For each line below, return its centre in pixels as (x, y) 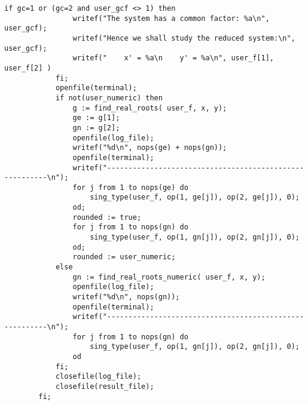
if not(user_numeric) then (109, 98)
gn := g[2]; (96, 128)
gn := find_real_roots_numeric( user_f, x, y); (169, 277)
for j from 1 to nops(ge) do (130, 187)
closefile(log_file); (98, 377)
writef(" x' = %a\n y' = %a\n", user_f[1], (173, 58)
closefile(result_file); (105, 386)
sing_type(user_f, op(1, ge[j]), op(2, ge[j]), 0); (195, 197)
